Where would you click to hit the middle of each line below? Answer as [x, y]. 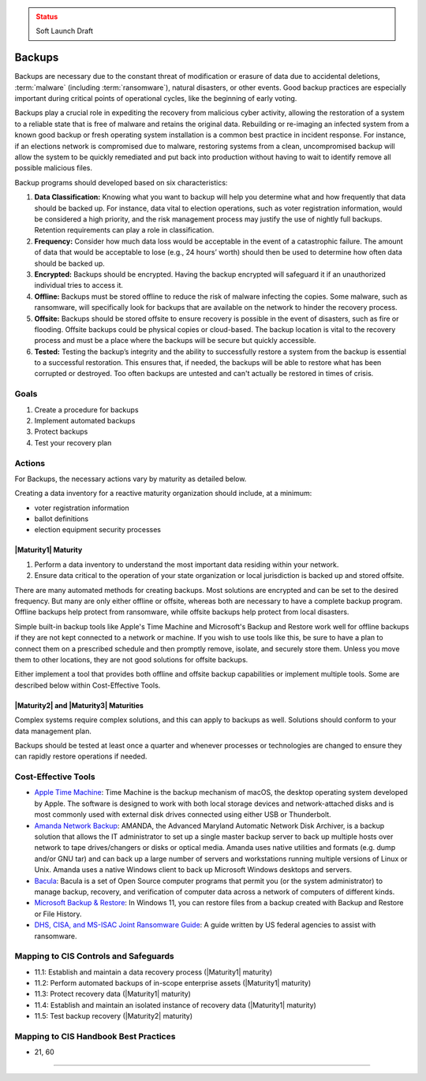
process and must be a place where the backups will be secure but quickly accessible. [175, 341]
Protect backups [61, 432]
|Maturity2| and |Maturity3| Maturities [79, 705]
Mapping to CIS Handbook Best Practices [95, 1037]
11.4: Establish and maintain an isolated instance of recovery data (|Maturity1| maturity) [176, 1005]
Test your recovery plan [73, 442]
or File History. [58, 914]
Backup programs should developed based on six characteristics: [121, 182]
